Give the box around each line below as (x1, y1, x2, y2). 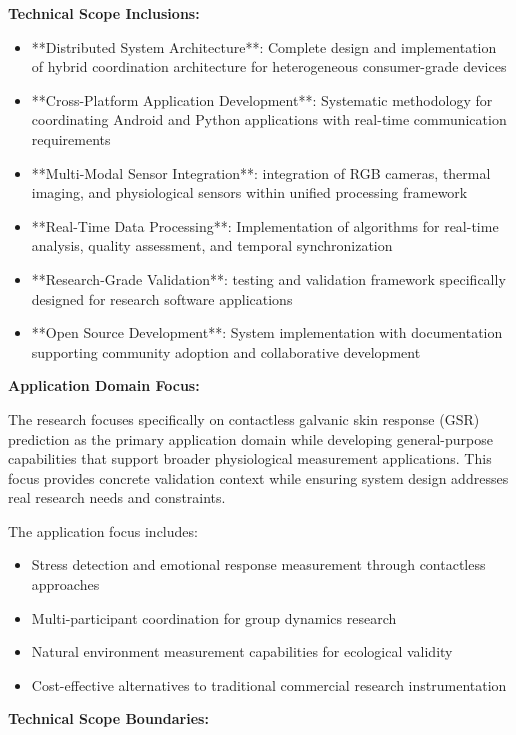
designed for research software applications (31, 288, 293, 309)
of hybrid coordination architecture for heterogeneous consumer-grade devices (31, 56, 507, 77)
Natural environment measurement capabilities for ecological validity (31, 641, 453, 662)
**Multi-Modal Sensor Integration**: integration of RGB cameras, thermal (31, 162, 491, 183)
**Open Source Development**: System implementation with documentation (31, 322, 503, 343)
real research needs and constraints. (8, 487, 226, 508)
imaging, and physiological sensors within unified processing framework (31, 182, 468, 203)
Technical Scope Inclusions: (8, 3, 200, 23)
